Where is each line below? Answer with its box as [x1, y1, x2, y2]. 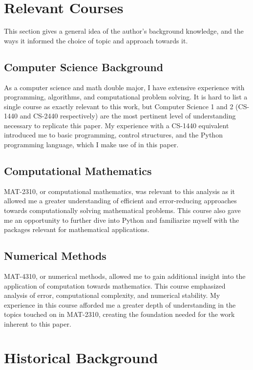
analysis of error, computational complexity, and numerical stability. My [4, 290, 220, 300]
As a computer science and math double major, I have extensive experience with [4, 82, 245, 92]
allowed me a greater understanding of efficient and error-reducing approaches [4, 195, 237, 206]
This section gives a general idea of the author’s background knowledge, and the [4, 26, 244, 36]
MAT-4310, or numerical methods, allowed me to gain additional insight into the [4, 271, 246, 281]
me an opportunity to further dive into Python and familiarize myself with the [4, 214, 239, 225]
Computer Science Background [4, 59, 164, 74]
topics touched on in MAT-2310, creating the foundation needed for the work [4, 309, 235, 319]
